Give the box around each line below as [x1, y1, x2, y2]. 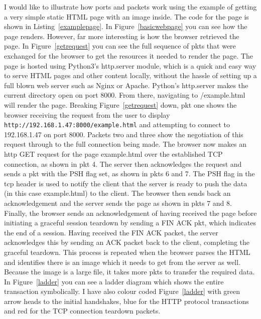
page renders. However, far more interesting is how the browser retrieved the [4, 31, 239, 41]
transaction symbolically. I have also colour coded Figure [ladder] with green [4, 286, 240, 296]
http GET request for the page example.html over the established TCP [4, 148, 223, 159]
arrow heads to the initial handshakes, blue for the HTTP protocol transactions [4, 295, 249, 306]
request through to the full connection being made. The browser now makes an [4, 139, 246, 149]
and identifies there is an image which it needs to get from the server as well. [4, 256, 241, 267]
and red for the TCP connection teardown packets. [4, 305, 161, 316]
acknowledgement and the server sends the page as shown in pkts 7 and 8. [4, 197, 232, 208]
